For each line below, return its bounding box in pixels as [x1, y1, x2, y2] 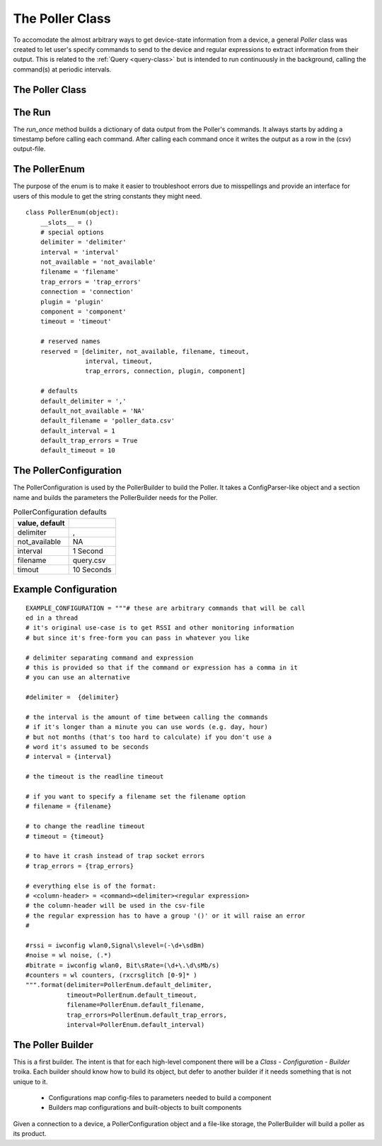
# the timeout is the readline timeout [25, 773, 164, 781]
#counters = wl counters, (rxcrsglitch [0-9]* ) [25, 972, 197, 979]
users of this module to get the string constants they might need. [13, 191, 202, 200]
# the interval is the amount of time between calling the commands [25, 713, 268, 721]
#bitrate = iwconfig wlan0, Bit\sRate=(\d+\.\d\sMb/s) [25, 961, 220, 969]
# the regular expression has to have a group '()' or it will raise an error [25, 911, 306, 920]
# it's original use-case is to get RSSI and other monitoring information [25, 624, 294, 632]
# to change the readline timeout [25, 823, 145, 830]
